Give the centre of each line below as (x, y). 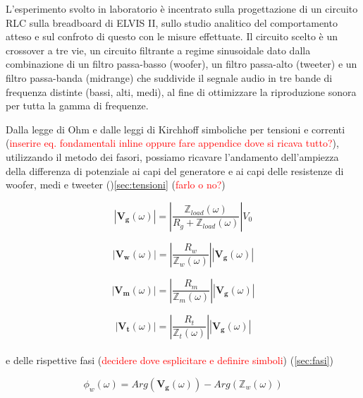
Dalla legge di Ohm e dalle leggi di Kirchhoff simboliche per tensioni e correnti (176, 129)
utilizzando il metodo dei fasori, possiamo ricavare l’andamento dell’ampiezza (172, 156)
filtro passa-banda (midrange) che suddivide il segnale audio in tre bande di (169, 77)
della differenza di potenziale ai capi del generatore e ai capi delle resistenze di (175, 170)
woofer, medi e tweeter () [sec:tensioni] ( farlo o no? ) (116, 185)
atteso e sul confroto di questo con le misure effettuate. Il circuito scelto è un (172, 36)
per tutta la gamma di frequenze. (77, 105)
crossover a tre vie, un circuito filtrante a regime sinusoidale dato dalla (158, 50)
